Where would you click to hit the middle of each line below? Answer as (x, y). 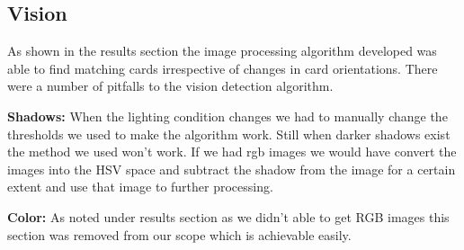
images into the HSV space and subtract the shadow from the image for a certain (232, 169)
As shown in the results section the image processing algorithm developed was (222, 51)
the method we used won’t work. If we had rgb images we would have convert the (232, 152)
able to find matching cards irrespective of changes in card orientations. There (223, 68)
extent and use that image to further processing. (140, 187)
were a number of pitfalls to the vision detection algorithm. (170, 86)
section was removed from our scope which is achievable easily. (179, 234)
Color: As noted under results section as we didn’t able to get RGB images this (228, 216)
